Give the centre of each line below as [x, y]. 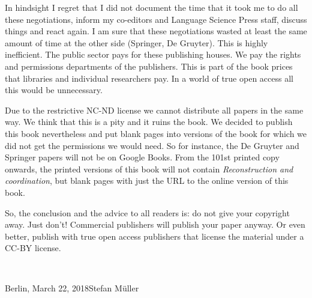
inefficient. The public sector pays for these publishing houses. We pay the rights [153, 54]
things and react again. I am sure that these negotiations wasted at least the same [156, 31]
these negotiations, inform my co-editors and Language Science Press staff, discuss [156, 19]
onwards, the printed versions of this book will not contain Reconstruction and [149, 169]
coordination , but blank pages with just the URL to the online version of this [147, 181]
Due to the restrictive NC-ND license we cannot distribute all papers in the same [154, 110]
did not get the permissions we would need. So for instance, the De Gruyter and [152, 145]
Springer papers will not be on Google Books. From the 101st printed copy [142, 157]
